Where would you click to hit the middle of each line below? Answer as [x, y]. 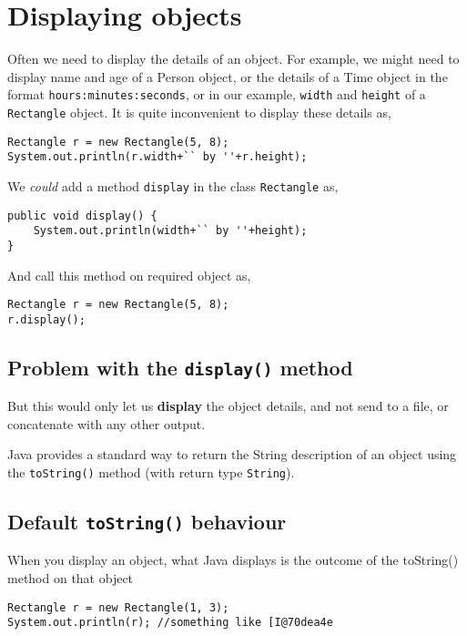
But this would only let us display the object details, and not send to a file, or [228, 406]
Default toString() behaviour [147, 522]
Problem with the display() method [180, 367]
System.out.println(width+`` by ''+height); [170, 231]
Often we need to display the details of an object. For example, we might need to [233, 59]
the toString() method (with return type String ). [151, 472]
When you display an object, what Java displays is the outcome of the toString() [233, 560]
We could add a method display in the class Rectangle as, [173, 185]
